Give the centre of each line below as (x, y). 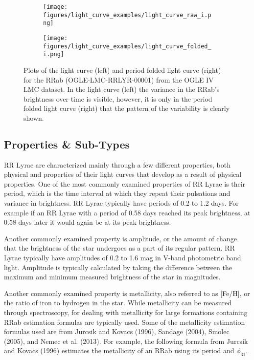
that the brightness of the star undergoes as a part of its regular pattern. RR (119, 248)
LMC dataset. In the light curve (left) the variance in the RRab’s (122, 89)
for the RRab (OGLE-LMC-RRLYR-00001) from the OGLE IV (119, 79)
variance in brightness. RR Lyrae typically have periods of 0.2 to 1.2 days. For (121, 203)
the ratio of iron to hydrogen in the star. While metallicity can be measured (118, 303)
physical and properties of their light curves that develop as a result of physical (123, 174)
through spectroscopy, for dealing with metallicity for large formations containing (126, 312)
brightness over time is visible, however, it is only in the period (118, 98)
